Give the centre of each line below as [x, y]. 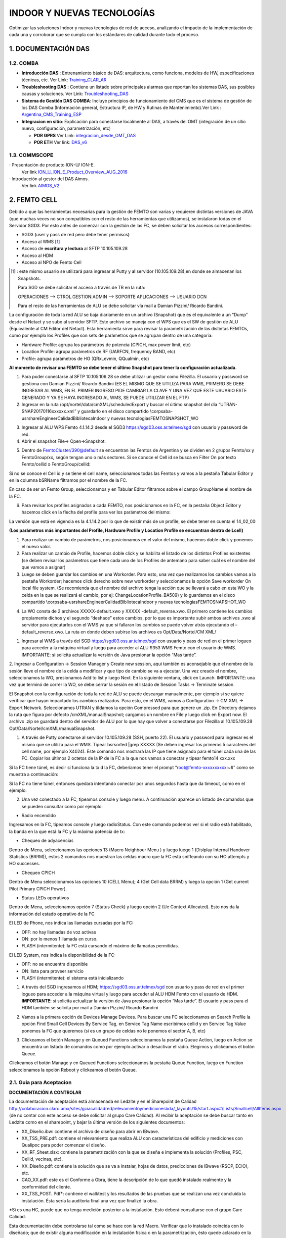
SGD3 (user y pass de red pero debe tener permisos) [76, 235]
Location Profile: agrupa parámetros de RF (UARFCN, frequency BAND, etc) [98, 352]
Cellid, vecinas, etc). [42, 1159]
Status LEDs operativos [45, 898]
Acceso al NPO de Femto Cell [51, 262]
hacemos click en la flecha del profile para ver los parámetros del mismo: [96, 512]
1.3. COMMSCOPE [31, 155]
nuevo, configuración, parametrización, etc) [66, 128]
